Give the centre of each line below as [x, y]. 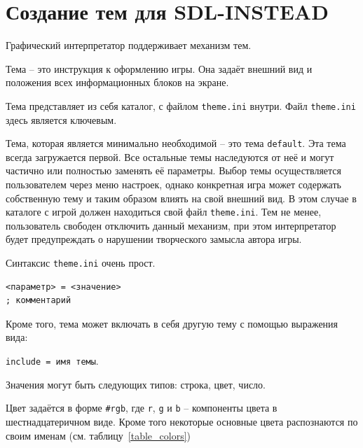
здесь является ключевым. [61, 119]
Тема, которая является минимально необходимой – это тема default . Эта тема [176, 143]
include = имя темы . [52, 361]
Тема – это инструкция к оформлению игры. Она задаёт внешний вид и [159, 68]
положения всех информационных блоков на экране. [117, 82]
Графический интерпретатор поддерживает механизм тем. [129, 45]
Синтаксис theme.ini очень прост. [81, 263]
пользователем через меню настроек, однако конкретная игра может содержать [173, 184]
